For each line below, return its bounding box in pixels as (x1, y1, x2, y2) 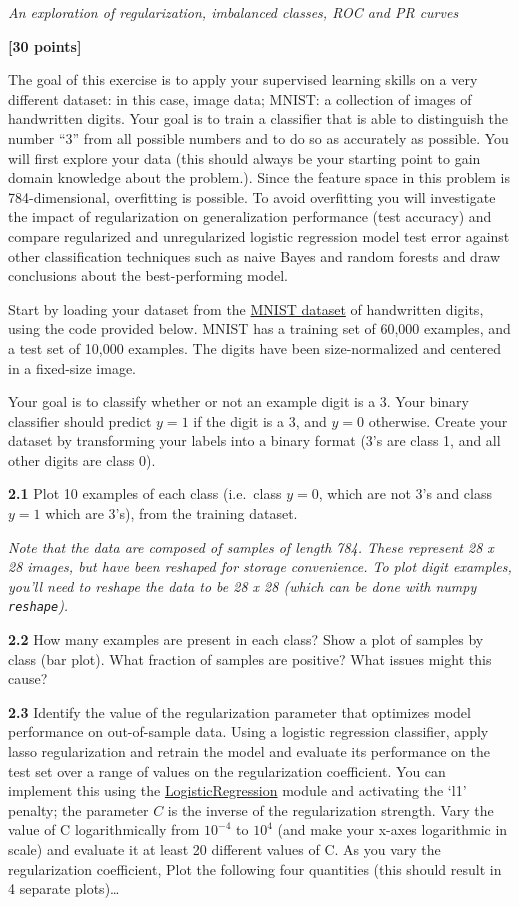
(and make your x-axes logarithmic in (277, 819, 508, 840)
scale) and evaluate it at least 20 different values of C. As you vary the (8, 839, 441, 860)
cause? (8, 668, 48, 689)
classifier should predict (8, 410, 152, 431)
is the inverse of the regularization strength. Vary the (167, 799, 494, 820)
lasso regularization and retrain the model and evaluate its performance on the (8, 741, 490, 762)
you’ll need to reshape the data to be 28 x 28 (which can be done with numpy (8, 575, 477, 596)
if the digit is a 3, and (193, 410, 327, 431)
